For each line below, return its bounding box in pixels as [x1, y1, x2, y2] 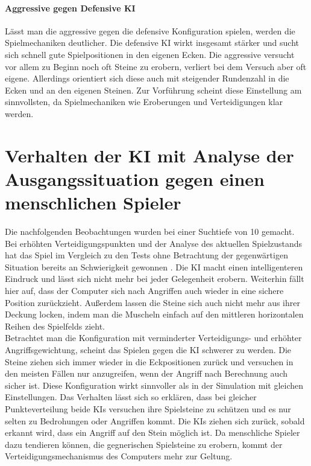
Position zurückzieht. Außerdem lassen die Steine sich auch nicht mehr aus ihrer [5, 296, 300, 308]
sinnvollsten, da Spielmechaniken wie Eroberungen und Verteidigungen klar [5, 95, 283, 108]
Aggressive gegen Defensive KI [5, 1, 136, 14]
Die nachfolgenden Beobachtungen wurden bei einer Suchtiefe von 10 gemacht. [5, 225, 295, 238]
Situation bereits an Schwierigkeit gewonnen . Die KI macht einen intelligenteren [5, 260, 303, 273]
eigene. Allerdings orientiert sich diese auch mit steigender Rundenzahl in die [5, 72, 289, 85]
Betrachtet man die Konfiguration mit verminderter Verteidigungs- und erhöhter [5, 331, 302, 344]
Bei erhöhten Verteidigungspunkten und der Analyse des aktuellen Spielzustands [5, 237, 303, 249]
